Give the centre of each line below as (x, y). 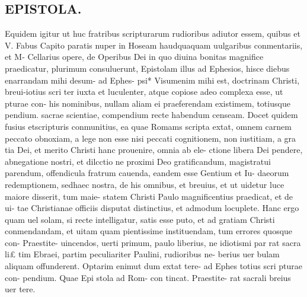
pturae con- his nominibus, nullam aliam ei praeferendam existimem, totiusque (148, 103)
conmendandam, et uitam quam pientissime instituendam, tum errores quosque (149, 231)
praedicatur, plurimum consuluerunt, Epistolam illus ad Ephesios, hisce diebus (147, 68)
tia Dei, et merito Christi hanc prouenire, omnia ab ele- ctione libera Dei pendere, (154, 150)
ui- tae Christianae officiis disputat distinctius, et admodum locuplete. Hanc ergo (152, 208)
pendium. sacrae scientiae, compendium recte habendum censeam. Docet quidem (151, 115)
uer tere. (20, 289)
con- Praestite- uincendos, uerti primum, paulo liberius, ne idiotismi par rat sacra (153, 242)
